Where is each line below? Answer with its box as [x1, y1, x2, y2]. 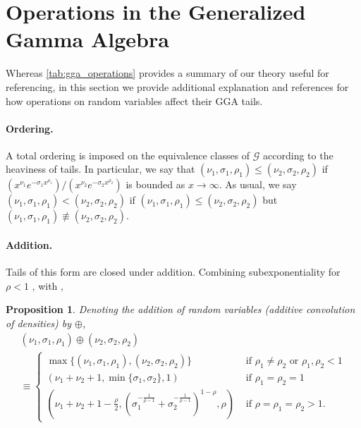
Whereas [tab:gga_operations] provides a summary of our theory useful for [6, 66, 329, 80]
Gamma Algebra [6, 25, 169, 54]
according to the [263, 147, 334, 162]
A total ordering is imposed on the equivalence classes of [6, 147, 250, 162]
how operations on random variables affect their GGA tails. [6, 93, 263, 108]
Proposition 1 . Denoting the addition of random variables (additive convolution [6, 302, 355, 317]
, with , [32, 278, 63, 293]
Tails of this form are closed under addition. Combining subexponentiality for [6, 264, 341, 279]
